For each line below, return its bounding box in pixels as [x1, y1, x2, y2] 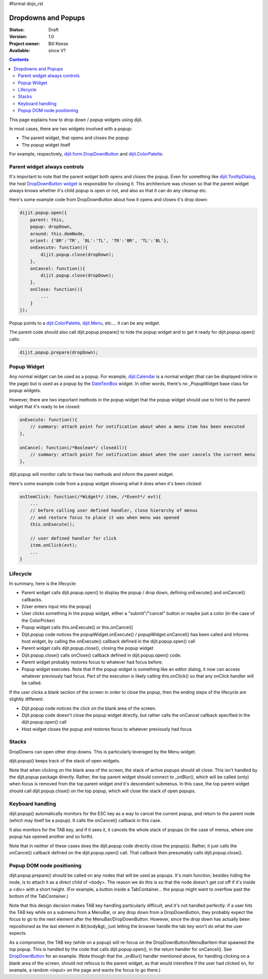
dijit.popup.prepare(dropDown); [19, 349, 99, 355]
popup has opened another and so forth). [9, 833, 94, 839]
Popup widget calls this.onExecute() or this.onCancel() [21, 624, 134, 630]
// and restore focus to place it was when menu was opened [30, 515, 180, 520]
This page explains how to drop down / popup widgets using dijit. [9, 117, 143, 123]
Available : [9, 48, 31, 54]
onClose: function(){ [30, 286, 83, 292]
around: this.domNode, [30, 231, 85, 236]
